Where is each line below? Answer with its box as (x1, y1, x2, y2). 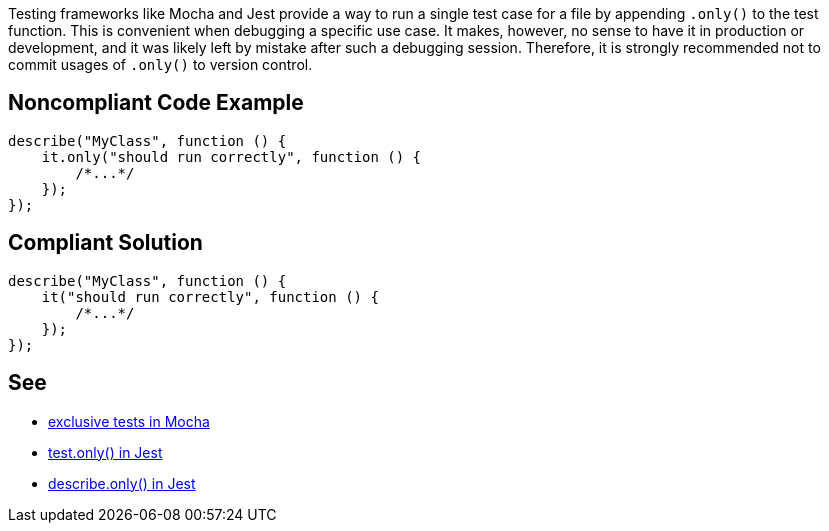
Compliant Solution (8, 230, 203, 256)
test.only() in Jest (48, 443, 163, 461)
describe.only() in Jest (48, 474, 196, 492)
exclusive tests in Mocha (48, 412, 210, 430)
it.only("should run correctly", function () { (41, 148, 422, 165)
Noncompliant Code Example (8, 90, 304, 116)
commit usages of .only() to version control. (8, 56, 313, 73)
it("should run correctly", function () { (41, 288, 379, 305)
